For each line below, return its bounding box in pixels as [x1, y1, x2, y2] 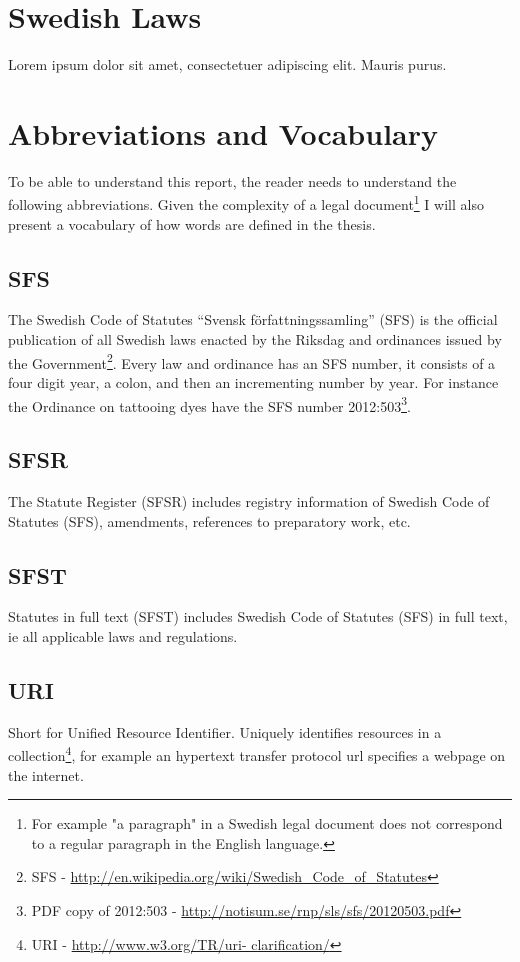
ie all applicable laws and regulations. [8, 625, 238, 646]
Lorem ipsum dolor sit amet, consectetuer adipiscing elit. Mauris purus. [8, 54, 447, 75]
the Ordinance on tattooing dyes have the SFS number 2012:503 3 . [8, 392, 411, 416]
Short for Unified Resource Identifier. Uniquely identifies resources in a [8, 721, 442, 742]
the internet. [8, 764, 84, 785]
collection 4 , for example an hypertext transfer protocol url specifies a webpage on [8, 742, 506, 765]
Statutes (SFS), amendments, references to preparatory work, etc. [8, 510, 411, 531]
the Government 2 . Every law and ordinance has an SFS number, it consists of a [8, 349, 496, 373]
